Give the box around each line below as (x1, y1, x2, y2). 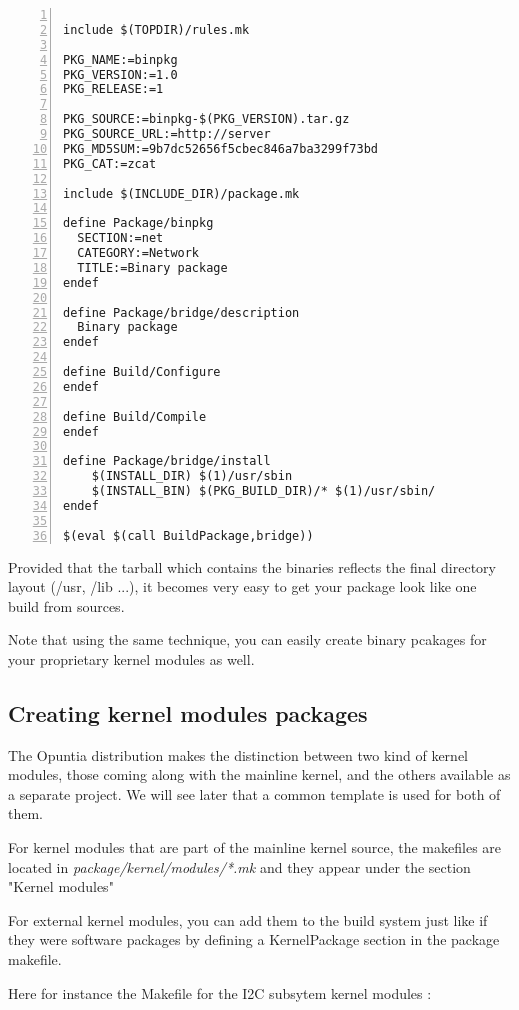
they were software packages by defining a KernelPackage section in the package (8, 929, 500, 950)
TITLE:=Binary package (77, 260, 228, 275)
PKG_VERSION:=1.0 (63, 67, 178, 82)
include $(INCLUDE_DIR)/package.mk (63, 186, 300, 201)
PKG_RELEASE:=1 (63, 82, 164, 97)
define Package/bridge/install (63, 454, 271, 469)
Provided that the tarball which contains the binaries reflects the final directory (8, 556, 496, 577)
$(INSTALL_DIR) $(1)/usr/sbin (91, 469, 293, 484)
